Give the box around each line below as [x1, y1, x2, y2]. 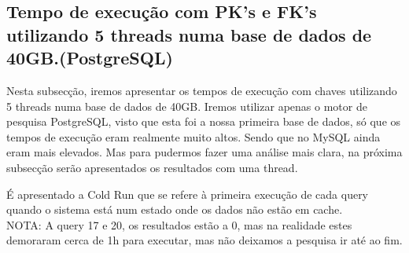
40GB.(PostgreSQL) [6, 46, 173, 70]
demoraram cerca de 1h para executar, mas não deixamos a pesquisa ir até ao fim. [6, 232, 403, 248]
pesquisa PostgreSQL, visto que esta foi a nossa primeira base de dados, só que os [6, 113, 401, 130]
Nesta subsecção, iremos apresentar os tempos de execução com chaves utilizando [6, 82, 397, 98]
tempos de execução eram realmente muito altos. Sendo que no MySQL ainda [6, 128, 381, 145]
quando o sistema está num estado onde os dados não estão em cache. [6, 201, 343, 218]
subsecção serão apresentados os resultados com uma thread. [6, 159, 298, 175]
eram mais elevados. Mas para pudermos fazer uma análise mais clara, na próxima [6, 144, 403, 160]
